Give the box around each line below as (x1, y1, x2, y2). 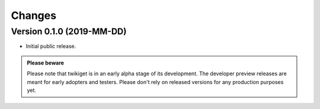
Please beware (27, 59, 65, 66)
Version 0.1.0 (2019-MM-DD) (11, 26, 127, 37)
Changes (11, 9, 56, 22)
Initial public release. (25, 43, 76, 50)
